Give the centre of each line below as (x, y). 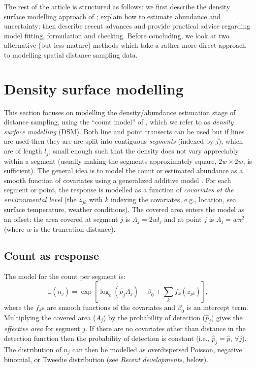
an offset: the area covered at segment (61, 219)
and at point (183, 219)
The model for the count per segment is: (65, 276)
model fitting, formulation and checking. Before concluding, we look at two (117, 35)
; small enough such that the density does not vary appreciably (144, 151)
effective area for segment (42, 328)
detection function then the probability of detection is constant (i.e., (107, 338)
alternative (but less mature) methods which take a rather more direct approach (125, 45)
